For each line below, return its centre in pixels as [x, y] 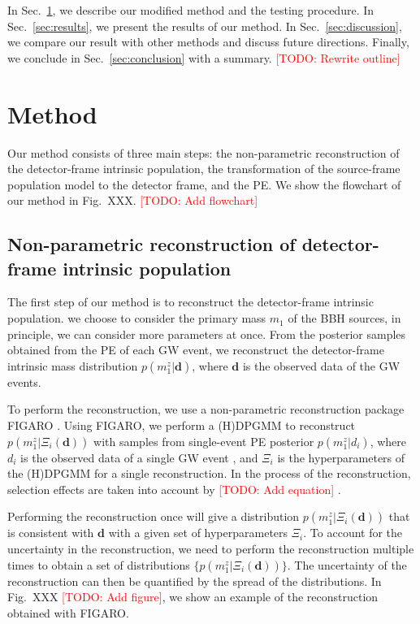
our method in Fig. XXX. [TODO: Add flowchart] [133, 200]
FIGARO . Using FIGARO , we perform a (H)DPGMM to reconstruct [182, 425]
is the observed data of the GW [321, 365]
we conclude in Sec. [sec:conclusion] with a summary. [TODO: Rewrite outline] [204, 57]
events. [24, 381]
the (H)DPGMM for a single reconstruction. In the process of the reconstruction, [209, 473]
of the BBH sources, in [344, 318]
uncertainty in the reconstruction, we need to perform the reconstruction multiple [211, 548]
